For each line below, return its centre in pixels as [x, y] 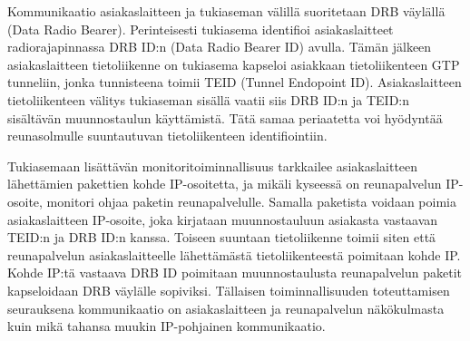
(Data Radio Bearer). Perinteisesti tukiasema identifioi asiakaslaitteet [201, 29]
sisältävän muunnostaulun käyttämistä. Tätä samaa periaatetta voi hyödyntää [225, 117]
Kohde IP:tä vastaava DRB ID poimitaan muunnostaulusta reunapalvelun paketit [235, 273]
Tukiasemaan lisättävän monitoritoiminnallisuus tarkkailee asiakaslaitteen [213, 166]
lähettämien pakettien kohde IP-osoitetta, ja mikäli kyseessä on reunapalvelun [225, 184]
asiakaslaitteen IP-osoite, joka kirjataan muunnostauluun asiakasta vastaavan [223, 219]
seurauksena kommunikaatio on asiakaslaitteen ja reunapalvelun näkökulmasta [226, 308]
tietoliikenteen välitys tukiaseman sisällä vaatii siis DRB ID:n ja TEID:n [209, 99]
